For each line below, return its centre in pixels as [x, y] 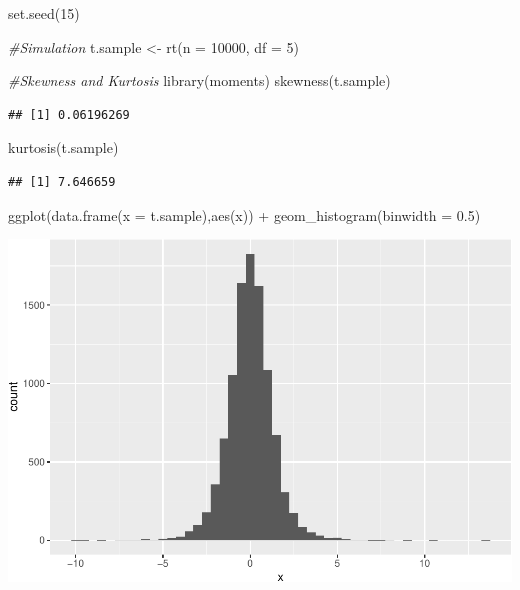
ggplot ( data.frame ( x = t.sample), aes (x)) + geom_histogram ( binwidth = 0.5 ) [244, 214]
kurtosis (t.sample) [63, 147]
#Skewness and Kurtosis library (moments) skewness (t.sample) [199, 80]
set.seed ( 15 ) [44, 13]
